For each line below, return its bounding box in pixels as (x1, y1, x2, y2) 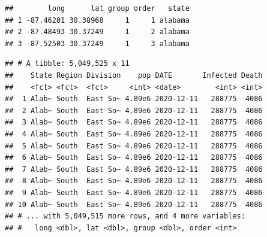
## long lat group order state (5, 4, 190, 13)
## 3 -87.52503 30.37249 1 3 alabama (5, 39, 190, 48)
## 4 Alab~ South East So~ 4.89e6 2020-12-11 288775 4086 (5, 129, 263, 138)
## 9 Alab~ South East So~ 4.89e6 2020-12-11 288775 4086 (5, 188, 263, 197)
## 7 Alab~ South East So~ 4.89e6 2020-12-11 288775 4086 (5, 165, 263, 174)
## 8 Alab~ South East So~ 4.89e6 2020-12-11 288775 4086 (5, 177, 263, 186)
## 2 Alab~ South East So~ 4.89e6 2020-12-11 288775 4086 (5, 106, 263, 115)
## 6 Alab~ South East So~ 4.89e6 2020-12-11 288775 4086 (5, 153, 263, 162)
